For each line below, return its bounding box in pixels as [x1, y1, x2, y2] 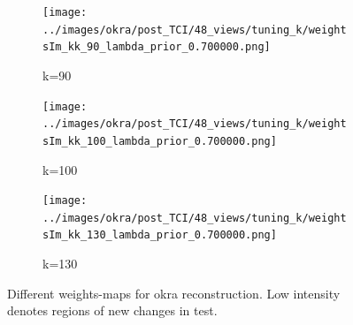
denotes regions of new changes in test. [7, 301, 218, 320]
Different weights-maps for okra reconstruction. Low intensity [7, 283, 341, 302]
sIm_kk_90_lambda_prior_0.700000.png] [42, 41, 271, 54]
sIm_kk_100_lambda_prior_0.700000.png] [42, 134, 277, 147]
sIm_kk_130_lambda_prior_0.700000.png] [42, 229, 277, 242]
